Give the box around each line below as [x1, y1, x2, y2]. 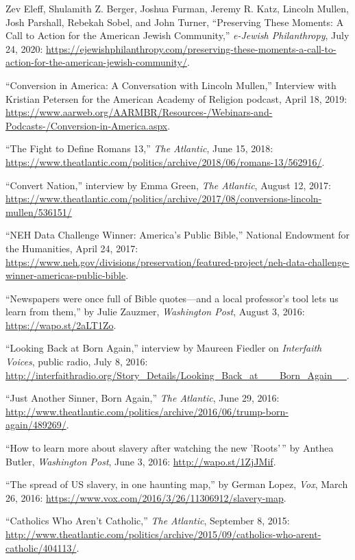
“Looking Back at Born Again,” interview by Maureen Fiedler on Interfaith [5, 341, 322, 355]
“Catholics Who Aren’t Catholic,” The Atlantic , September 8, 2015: [5, 513, 290, 528]
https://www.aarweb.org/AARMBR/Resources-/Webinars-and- [5, 105, 273, 119]
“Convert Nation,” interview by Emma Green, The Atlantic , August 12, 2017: [5, 178, 331, 192]
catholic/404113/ [5, 540, 77, 555]
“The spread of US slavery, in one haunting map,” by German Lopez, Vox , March [5, 477, 348, 491]
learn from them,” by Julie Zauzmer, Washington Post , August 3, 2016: [5, 304, 305, 319]
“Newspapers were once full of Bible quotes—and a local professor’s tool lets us [5, 291, 339, 305]
